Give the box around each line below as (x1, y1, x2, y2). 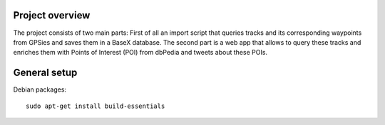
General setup (13, 67, 78, 79)
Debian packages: (13, 85, 67, 94)
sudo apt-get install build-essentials (26, 102, 165, 110)
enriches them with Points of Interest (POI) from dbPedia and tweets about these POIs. (13, 48, 267, 57)
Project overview (13, 9, 91, 21)
